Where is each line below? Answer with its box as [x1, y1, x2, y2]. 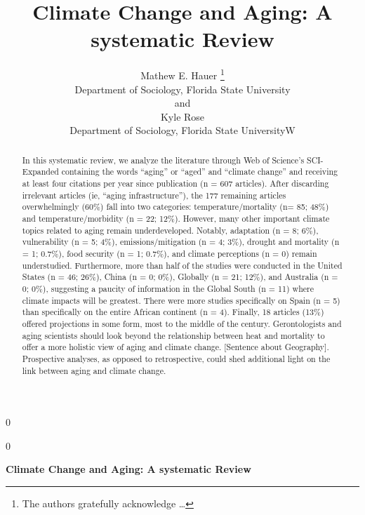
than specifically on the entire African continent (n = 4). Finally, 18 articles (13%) [22, 306, 324, 318]
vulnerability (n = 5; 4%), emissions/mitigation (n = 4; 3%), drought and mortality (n [22, 236, 340, 248]
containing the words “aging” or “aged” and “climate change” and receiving [61, 166, 338, 178]
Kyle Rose [160, 109, 205, 123]
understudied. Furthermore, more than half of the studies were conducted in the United [22, 259, 343, 271]
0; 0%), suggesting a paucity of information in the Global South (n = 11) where [22, 282, 314, 294]
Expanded [22, 166, 59, 178]
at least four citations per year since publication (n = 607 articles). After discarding [22, 178, 329, 189]
